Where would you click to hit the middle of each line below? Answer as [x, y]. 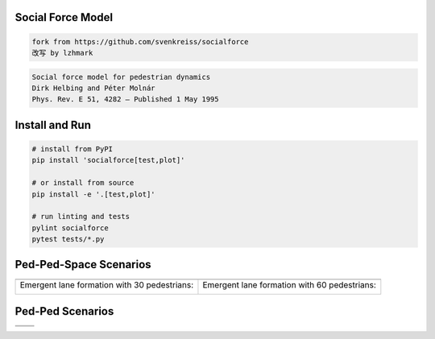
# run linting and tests [81, 217]
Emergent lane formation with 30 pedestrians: [107, 284]
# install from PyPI [72, 149]
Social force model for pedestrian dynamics [121, 77]
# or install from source [83, 183]
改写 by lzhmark [62, 53]
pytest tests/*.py [68, 239]
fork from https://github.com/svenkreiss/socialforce [140, 41]
